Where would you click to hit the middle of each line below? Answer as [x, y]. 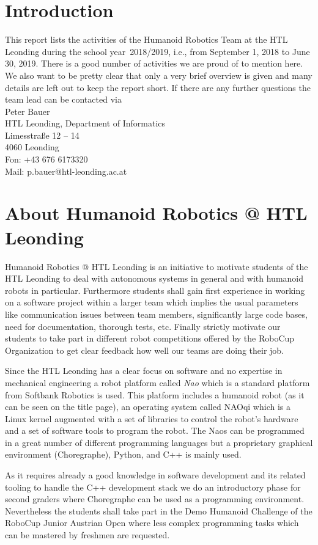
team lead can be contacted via [63, 99]
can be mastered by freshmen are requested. [87, 535]
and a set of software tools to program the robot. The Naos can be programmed [155, 430]
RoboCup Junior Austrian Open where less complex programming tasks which [152, 523]
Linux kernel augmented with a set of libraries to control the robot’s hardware [152, 418]
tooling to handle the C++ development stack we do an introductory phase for [153, 487]
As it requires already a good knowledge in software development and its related [155, 475]
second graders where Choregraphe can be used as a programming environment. [155, 499]
